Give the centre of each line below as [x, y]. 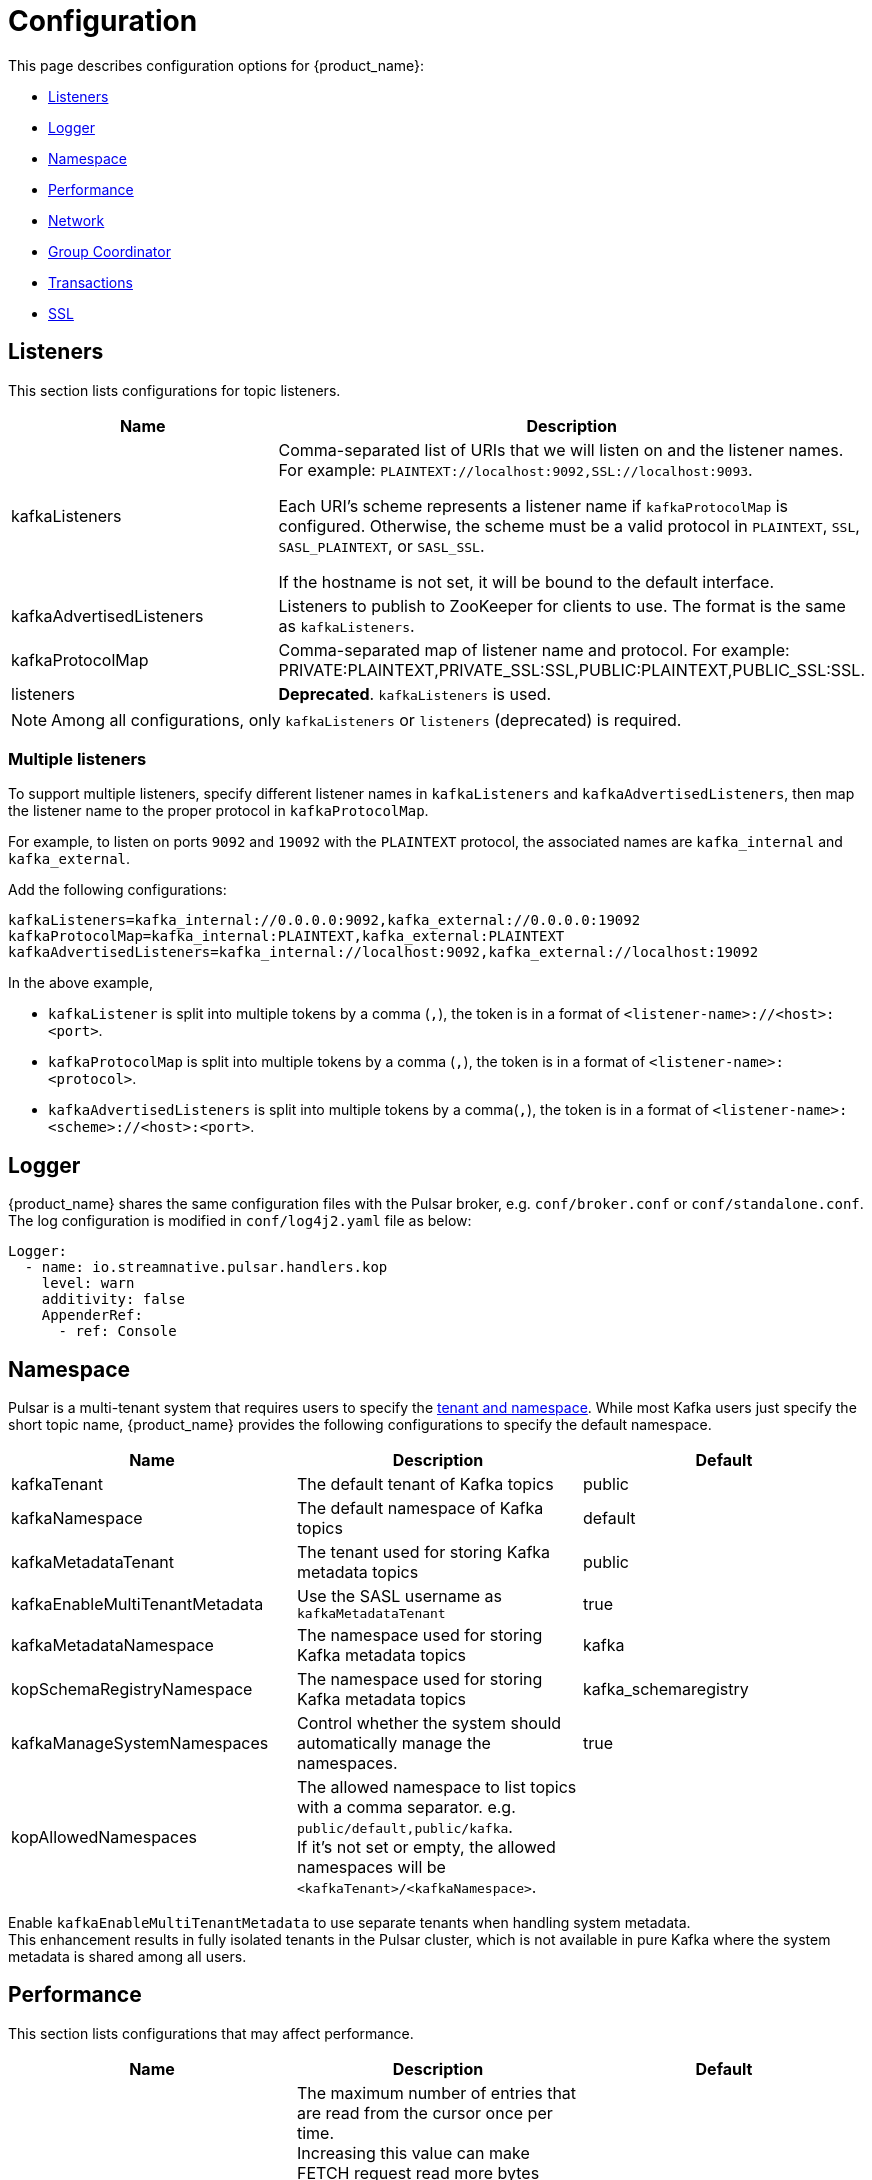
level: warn [88, 1283]
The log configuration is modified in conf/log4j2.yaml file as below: [240, 1221]
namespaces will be [371, 1867]
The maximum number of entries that [436, 2092]
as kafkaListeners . [346, 625]
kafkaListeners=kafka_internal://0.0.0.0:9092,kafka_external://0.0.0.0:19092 [324, 920]
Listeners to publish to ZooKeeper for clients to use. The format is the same [562, 605]
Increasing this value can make [413, 2152]
